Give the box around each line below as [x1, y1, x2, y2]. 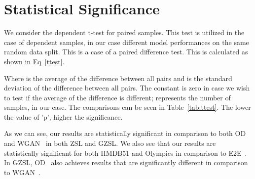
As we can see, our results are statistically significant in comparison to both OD [4, 128, 246, 138]
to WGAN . [4, 167, 41, 177]
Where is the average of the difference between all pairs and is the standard [4, 73, 232, 83]
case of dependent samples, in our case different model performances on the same [4, 37, 249, 47]
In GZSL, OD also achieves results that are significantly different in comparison [4, 157, 248, 168]
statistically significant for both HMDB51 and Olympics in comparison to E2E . [4, 147, 247, 158]
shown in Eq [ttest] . [4, 56, 65, 66]
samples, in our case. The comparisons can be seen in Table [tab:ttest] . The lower [4, 102, 251, 112]
